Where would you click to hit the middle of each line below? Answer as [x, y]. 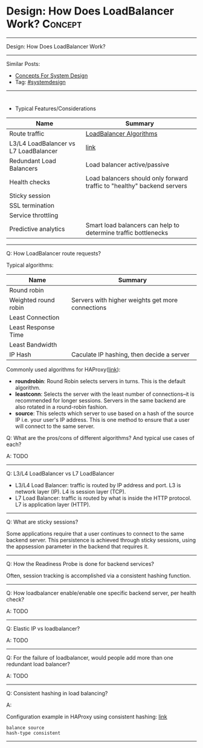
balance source [25, 727]
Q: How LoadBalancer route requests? [54, 253]
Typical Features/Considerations [56, 108]
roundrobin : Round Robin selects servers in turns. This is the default [100, 381]
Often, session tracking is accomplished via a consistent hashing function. [99, 576]
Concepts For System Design [51, 75]
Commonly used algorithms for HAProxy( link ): [63, 369]
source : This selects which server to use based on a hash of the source [105, 413]
